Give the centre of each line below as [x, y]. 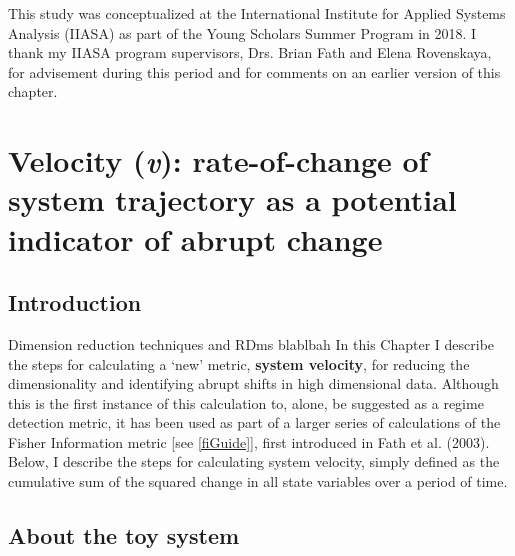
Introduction [75, 302]
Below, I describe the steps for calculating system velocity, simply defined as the [254, 461]
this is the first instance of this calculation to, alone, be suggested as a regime [246, 402]
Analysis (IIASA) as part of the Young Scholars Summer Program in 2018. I [242, 32]
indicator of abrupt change [195, 238]
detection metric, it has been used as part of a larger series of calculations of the [254, 422]
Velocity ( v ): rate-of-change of [218, 161]
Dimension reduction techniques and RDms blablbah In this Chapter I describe [251, 343]
